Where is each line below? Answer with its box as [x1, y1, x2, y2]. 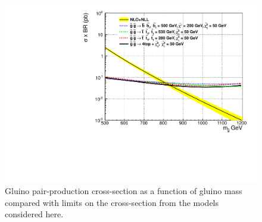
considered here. [5, 208, 64, 220]
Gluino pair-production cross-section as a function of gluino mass [5, 185, 242, 197]
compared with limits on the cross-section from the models [5, 196, 219, 208]
